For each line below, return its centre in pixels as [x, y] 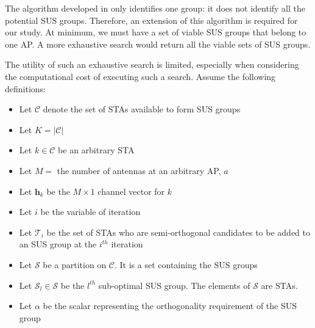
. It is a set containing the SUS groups [186, 264]
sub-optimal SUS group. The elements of [174, 285]
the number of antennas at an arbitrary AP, [139, 170]
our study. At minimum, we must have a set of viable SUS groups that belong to [156, 32]
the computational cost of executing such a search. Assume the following [140, 76]
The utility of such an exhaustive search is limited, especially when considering [152, 64]
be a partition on [75, 264]
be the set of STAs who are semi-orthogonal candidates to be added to [179, 232]
